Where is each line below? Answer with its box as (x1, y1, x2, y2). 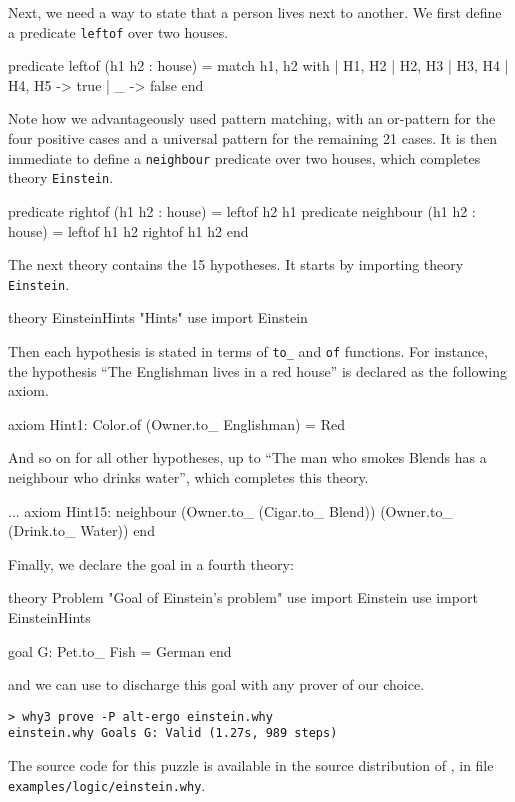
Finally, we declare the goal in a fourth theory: (8, 553, 294, 574)
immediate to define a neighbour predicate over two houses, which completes (8, 147, 481, 168)
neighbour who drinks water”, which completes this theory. (8, 467, 369, 487)
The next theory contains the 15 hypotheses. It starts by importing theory (8, 254, 464, 275)
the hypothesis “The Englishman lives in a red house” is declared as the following (8, 360, 507, 381)
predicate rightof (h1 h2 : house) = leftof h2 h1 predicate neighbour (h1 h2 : (8, 200, 476, 221)
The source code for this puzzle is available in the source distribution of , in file (8, 755, 494, 776)
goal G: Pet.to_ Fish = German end (8, 640, 232, 661)
